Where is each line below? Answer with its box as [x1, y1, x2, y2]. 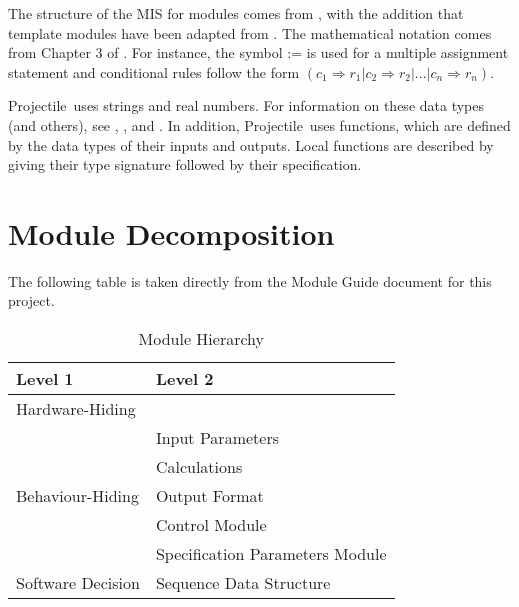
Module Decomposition [8, 212, 335, 253]
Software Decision [16, 571, 140, 595]
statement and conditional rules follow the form [8, 61, 300, 82]
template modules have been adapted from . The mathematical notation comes [8, 22, 492, 43]
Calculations [155, 455, 243, 479]
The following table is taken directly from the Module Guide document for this [8, 270, 492, 291]
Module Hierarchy [138, 327, 264, 351]
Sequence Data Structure [155, 571, 331, 595]
